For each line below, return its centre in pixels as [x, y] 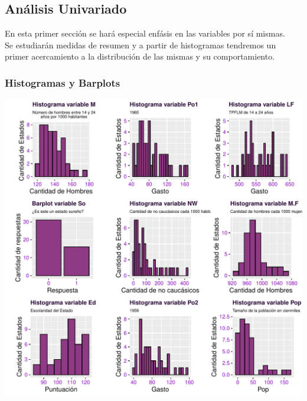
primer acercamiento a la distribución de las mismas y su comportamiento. [140, 56]
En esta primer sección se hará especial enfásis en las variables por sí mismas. [145, 33]
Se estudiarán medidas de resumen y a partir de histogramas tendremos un [141, 45]
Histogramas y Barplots [63, 82]
